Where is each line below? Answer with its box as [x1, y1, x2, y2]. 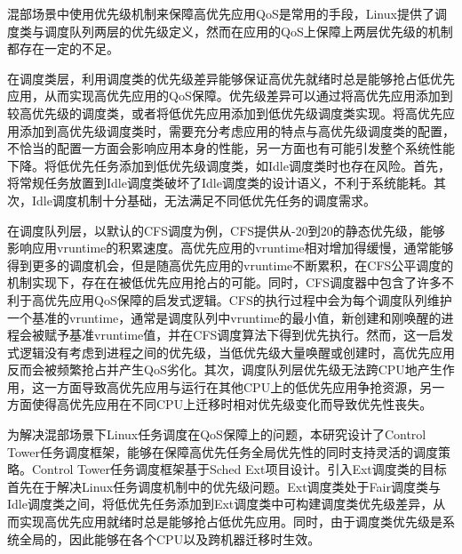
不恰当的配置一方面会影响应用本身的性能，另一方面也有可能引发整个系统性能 [7, 139, 455, 157]
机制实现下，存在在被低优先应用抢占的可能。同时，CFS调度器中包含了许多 [7, 273, 442, 292]
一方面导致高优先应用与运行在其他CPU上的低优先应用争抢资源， [44, 377, 420, 396]
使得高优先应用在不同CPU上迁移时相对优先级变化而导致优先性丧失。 [31, 395, 433, 413]
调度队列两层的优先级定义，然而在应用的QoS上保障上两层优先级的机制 [44, 21, 453, 40]
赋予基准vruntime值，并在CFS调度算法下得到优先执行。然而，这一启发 [44, 325, 454, 344]
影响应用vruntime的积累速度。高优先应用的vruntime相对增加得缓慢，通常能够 [7, 238, 454, 257]
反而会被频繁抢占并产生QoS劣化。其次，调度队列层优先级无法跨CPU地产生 [7, 360, 442, 379]
